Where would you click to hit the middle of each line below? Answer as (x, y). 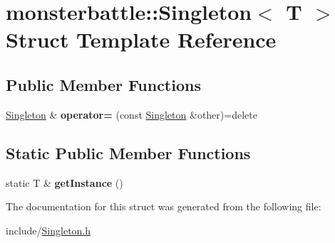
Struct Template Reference (141, 39)
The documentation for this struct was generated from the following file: (164, 206)
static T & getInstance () (65, 182)
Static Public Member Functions (128, 152)
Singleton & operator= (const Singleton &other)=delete (132, 114)
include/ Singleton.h (48, 230)
